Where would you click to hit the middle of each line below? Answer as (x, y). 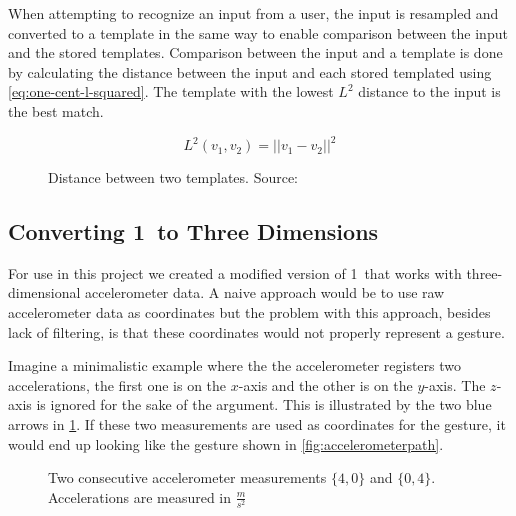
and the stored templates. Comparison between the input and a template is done (255, 52)
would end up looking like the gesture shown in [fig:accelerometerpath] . (226, 443)
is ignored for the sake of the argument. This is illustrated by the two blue (264, 404)
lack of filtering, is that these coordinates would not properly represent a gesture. (256, 331)
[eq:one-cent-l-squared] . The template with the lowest (171, 91)
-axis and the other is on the (325, 384)
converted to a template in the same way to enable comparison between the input (258, 32)
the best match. (56, 110)
